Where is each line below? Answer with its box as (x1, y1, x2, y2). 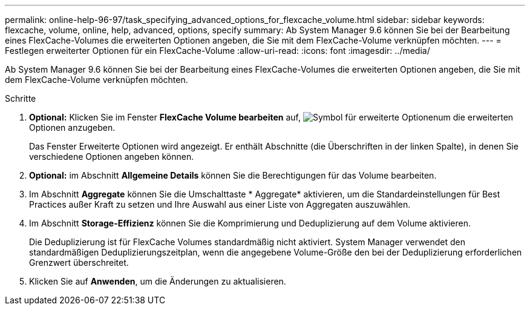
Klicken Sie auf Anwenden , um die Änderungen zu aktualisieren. (29, 276, 286, 286)
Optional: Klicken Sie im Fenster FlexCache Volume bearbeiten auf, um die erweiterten (29, 112, 514, 122)
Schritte (5, 93, 36, 104)
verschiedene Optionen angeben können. (29, 151, 194, 162)
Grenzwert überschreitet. (29, 257, 129, 268)
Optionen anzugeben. (29, 122, 116, 133)
